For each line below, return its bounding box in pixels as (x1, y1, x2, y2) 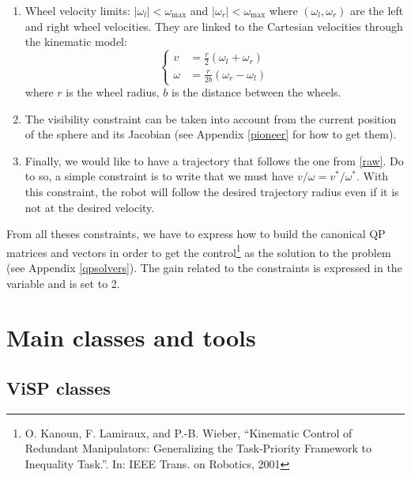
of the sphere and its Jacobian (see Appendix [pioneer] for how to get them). (25, 126, 397, 142)
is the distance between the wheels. (172, 84, 341, 100)
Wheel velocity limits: (25, 2, 130, 18)
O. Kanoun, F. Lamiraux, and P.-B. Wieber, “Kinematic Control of (25, 424, 353, 441)
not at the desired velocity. (25, 199, 155, 215)
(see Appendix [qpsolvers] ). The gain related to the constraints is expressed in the (6, 259, 402, 275)
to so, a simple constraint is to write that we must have (25, 168, 294, 184)
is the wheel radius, (66, 84, 160, 100)
